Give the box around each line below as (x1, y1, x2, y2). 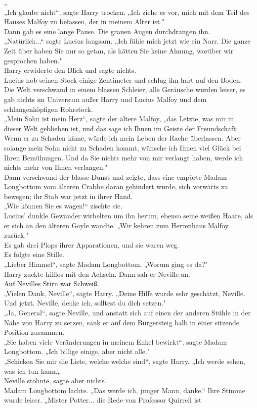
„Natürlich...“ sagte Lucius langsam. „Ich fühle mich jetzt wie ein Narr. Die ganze (4, 36, 251, 46)
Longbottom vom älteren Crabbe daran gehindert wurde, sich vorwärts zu (4, 181, 228, 192)
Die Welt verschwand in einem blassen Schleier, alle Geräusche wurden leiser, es (4, 84, 246, 95)
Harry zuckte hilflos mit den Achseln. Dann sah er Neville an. (4, 268, 190, 279)
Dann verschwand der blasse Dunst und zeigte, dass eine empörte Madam (4, 171, 227, 182)
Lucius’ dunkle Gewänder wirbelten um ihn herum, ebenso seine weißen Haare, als (4, 210, 253, 221)
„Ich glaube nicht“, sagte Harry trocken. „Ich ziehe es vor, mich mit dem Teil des (4, 6, 250, 17)
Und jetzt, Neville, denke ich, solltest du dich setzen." (4, 298, 166, 308)
